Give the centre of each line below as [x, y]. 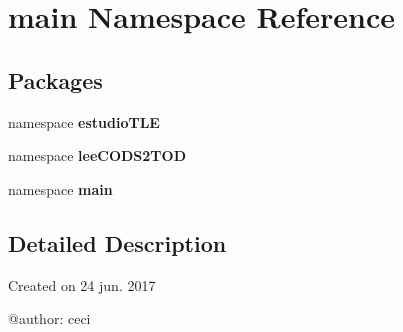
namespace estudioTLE [84, 121]
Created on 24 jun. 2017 [82, 284]
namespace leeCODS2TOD [97, 155]
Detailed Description [117, 242]
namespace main [60, 188]
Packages [55, 79]
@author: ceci [49, 318]
